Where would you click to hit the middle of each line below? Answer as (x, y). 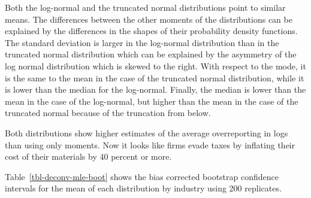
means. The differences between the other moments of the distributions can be (149, 19)
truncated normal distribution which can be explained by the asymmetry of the (151, 54)
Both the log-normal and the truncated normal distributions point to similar (145, 7)
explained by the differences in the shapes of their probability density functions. (151, 31)
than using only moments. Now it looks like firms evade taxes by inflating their (150, 144)
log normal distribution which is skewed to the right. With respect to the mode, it (155, 66)
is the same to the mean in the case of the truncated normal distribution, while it (155, 77)
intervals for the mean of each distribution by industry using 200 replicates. (143, 188)
